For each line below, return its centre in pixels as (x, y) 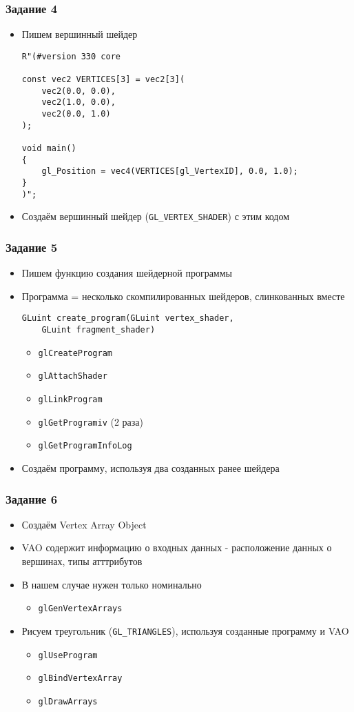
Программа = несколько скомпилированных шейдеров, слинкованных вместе (183, 296)
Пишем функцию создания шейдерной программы (127, 273)
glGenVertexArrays (80, 609)
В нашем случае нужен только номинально (112, 584)
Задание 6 (32, 498)
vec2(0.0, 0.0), (79, 91)
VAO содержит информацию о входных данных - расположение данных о (177, 547)
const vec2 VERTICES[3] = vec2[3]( (103, 80)
